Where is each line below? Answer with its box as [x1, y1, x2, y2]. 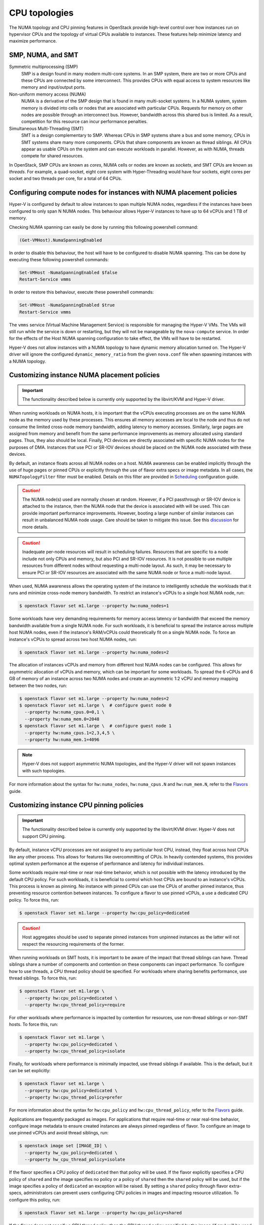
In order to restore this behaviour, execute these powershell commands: [9, 289, 154, 295]
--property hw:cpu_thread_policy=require [24, 1002, 126, 1007]
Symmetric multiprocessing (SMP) [9, 64, 78, 70]
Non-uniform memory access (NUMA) [9, 91, 87, 97]
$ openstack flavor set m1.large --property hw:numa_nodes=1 [19, 603, 169, 609]
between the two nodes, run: [9, 683, 67, 688]
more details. [22, 524, 49, 530]
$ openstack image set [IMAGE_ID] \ [19, 1143, 108, 1149]
